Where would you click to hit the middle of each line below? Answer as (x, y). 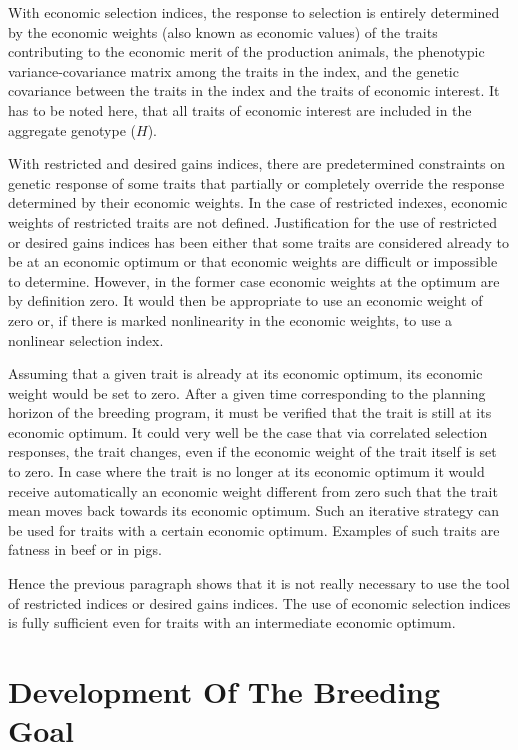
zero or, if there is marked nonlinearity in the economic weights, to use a (230, 319)
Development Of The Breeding (224, 691)
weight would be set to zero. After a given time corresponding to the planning (247, 392)
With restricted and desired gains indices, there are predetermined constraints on (256, 163)
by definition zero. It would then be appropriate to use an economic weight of (245, 300)
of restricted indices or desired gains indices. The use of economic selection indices (259, 602)
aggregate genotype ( (72, 129)
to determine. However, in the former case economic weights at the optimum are (254, 280)
